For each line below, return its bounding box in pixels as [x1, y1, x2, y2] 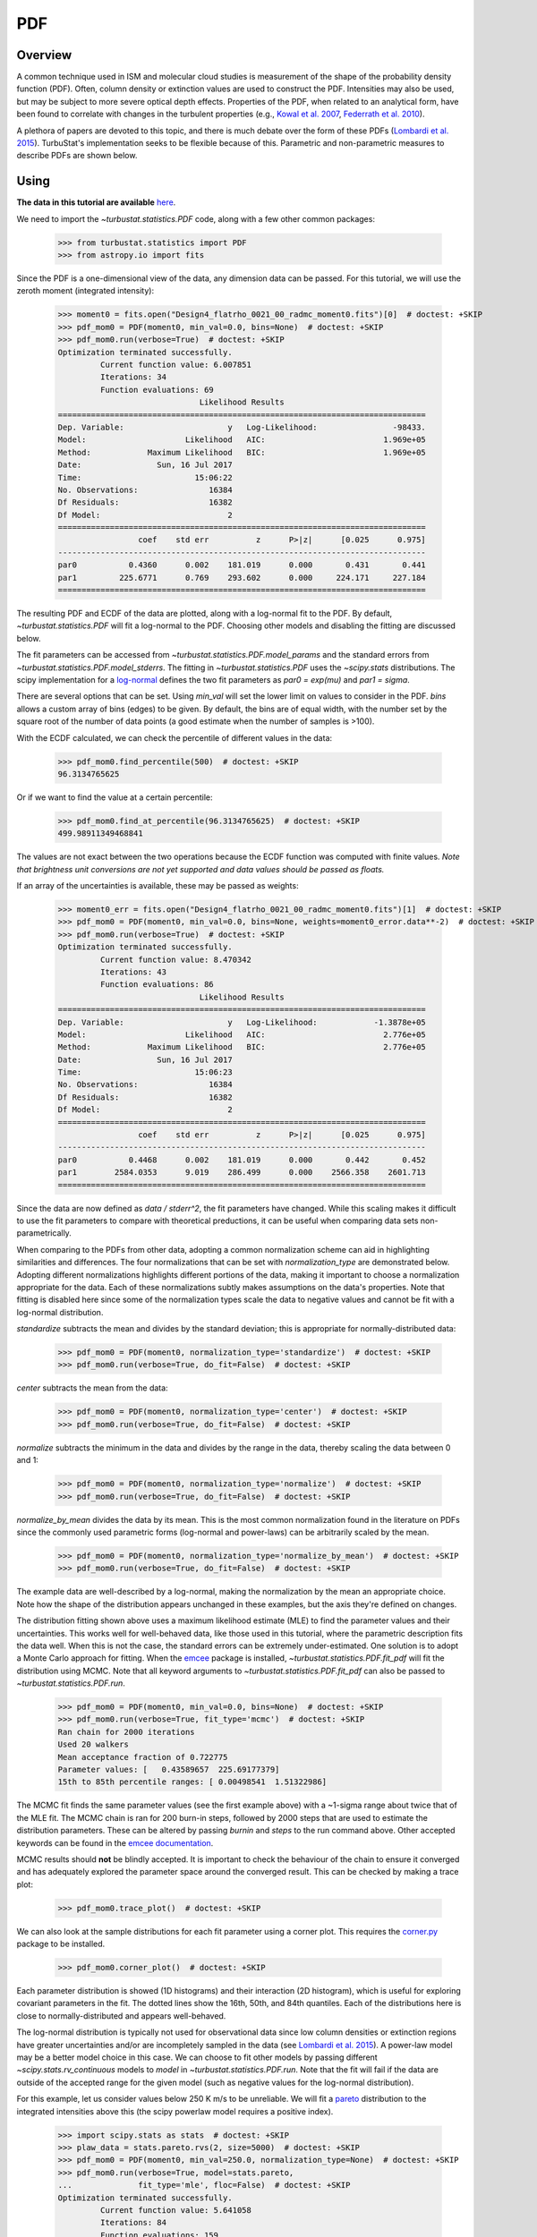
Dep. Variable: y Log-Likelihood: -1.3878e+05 [57, 1016, 427, 1027]
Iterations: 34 [99, 372, 167, 382]
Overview [16, 47, 72, 63]
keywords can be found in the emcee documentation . [16, 1837, 214, 1848]
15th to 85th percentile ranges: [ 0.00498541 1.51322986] [57, 1777, 328, 1787]
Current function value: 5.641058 [99, 2205, 252, 2215]
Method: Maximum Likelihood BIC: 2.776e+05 [57, 1042, 427, 1052]
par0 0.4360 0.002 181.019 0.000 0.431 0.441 [57, 560, 427, 570]
